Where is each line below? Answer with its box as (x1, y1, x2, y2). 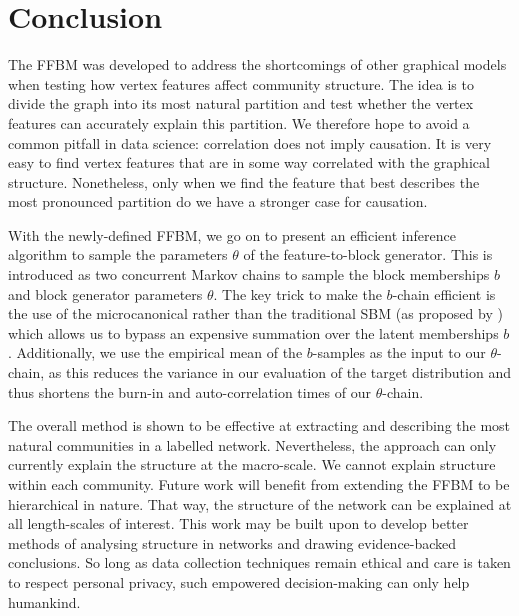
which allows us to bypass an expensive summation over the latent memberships (8, 322, 499, 343)
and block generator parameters (8, 283, 203, 304)
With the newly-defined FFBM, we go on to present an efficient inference (8, 224, 456, 245)
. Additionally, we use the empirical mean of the (8, 342, 303, 363)
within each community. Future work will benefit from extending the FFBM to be (8, 474, 510, 494)
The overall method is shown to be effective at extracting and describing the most (8, 415, 511, 436)
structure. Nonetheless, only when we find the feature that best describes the (8, 171, 480, 192)
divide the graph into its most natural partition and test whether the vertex (8, 93, 474, 114)
